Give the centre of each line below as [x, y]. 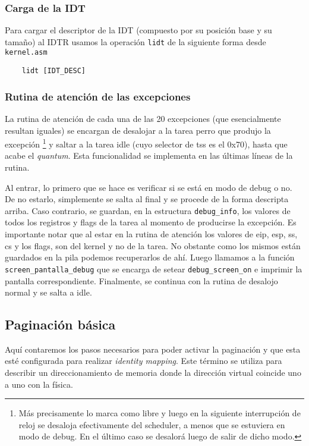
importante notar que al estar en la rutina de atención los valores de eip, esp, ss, [151, 234]
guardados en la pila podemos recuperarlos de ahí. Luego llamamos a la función [150, 257]
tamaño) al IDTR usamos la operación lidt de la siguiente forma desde [135, 41]
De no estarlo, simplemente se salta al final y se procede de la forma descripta [147, 199]
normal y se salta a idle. [48, 292]
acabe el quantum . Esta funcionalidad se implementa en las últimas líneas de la [149, 156]
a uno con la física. [39, 384]
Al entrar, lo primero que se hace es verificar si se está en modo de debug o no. [149, 187]
